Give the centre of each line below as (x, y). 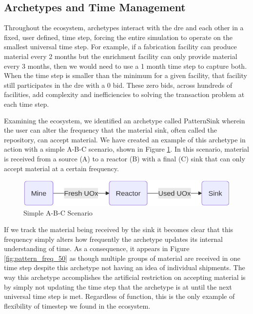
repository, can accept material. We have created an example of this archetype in (125, 139)
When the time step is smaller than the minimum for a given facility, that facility (126, 75)
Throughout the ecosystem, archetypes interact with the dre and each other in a (124, 28)
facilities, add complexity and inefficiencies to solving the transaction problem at (124, 94)
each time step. (27, 104)
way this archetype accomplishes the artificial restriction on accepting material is (125, 277)
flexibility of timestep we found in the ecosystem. (77, 305)
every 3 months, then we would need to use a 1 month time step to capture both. (126, 66)
